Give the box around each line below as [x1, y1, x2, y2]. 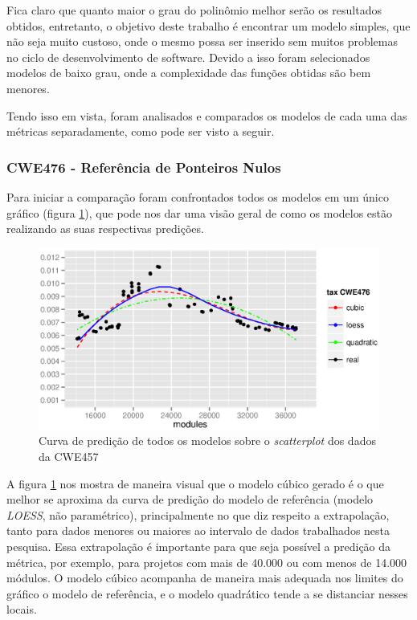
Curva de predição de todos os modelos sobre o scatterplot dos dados [39, 432, 376, 449]
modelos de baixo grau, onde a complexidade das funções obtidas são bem [6, 64, 371, 81]
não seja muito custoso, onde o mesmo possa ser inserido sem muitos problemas [6, 33, 398, 50]
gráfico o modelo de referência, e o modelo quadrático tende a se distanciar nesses [6, 585, 408, 602]
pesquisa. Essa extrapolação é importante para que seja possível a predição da [6, 537, 391, 554]
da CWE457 [39, 448, 99, 465]
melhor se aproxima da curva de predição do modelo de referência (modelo [6, 491, 374, 508]
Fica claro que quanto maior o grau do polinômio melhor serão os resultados [6, 2, 382, 18]
